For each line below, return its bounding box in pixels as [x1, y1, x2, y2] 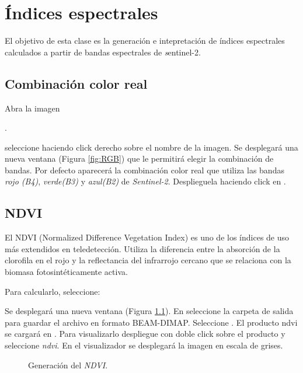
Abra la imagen [5, 102, 60, 114]
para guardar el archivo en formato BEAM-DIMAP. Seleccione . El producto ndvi [5, 316, 298, 328]
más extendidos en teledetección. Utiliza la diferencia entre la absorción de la [5, 242, 280, 255]
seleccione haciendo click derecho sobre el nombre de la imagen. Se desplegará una [5, 141, 298, 153]
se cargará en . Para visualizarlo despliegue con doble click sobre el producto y [5, 327, 285, 340]
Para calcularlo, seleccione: [5, 285, 100, 297]
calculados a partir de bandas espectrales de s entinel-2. [5, 46, 201, 58]
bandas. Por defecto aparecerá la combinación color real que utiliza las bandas [5, 163, 284, 176]
